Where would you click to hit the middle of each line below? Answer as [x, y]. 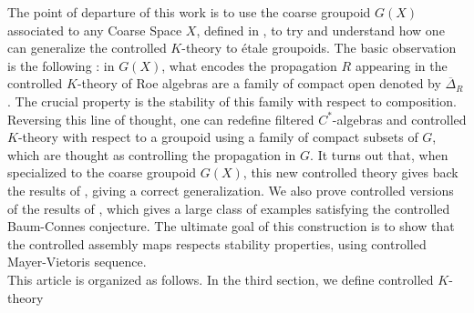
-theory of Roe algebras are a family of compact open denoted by [259, 83]
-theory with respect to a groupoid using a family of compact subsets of [218, 137]
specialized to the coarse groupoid [102, 172]
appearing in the [401, 65]
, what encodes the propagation [249, 65]
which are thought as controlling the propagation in [152, 154]
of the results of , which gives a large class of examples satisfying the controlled [229, 208]
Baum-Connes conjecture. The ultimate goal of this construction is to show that [231, 226]
